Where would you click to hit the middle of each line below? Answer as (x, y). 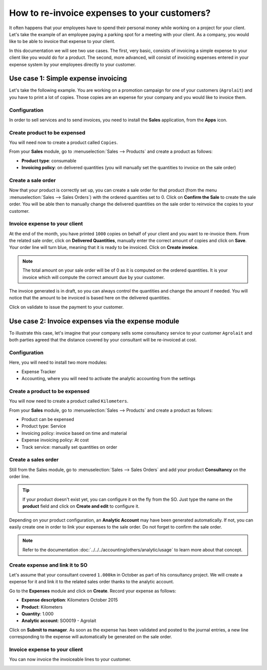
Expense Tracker (39, 372)
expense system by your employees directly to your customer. (72, 64)
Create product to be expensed (47, 133)
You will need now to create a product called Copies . (64, 143)
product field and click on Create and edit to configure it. (81, 506)
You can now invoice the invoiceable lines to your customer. (70, 659)
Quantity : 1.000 (38, 614)
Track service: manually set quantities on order (69, 447)
